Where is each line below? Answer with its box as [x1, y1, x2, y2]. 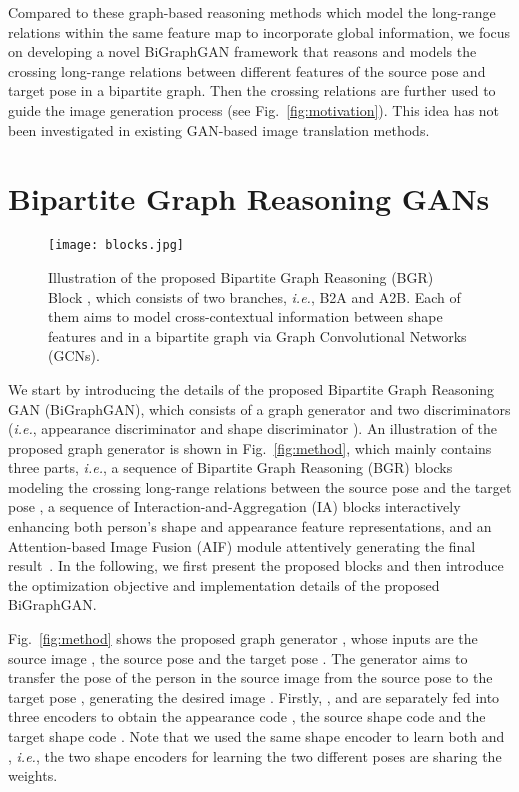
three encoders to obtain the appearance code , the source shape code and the [8, 706, 486, 727]
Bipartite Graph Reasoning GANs [8, 178, 490, 219]
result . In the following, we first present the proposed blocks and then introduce [8, 555, 504, 576]
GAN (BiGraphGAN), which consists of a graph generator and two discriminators [8, 398, 511, 419]
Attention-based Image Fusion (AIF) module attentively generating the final [8, 535, 476, 556]
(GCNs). [48, 345, 100, 366]
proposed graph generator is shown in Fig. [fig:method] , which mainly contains [8, 437, 492, 458]
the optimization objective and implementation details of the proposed [8, 574, 440, 595]
